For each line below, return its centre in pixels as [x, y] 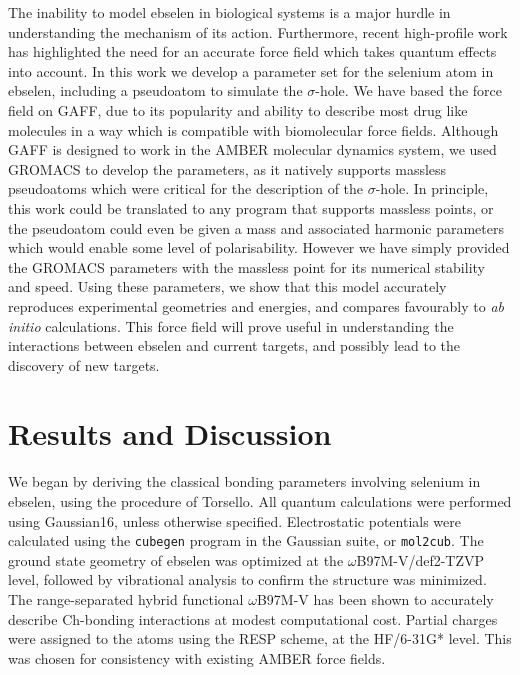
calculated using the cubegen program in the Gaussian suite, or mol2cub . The [246, 540]
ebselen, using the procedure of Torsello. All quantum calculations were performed [260, 501]
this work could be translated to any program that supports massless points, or [251, 207]
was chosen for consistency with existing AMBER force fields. [197, 657]
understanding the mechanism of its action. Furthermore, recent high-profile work [258, 31]
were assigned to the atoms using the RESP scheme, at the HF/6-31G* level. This [260, 638]
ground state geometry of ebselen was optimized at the [176, 559]
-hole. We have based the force [409, 90]
